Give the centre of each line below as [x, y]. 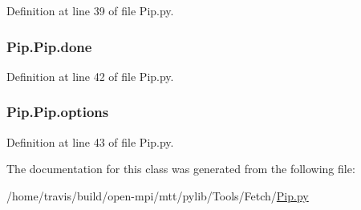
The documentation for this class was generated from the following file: [181, 169]
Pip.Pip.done [49, 46]
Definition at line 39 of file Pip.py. [90, 10]
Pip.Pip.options [58, 112]
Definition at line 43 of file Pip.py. [90, 141]
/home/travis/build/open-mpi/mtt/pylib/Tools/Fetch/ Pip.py [158, 195]
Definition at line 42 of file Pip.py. [90, 76]
